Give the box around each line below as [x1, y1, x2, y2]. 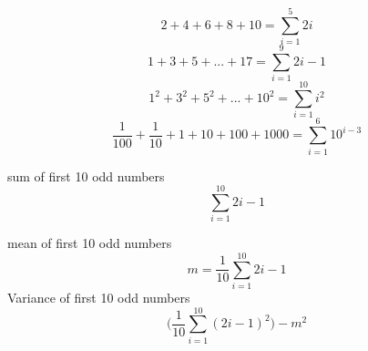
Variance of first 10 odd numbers [7, 287, 190, 306]
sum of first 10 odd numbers [7, 166, 165, 185]
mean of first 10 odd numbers [7, 233, 172, 253]
